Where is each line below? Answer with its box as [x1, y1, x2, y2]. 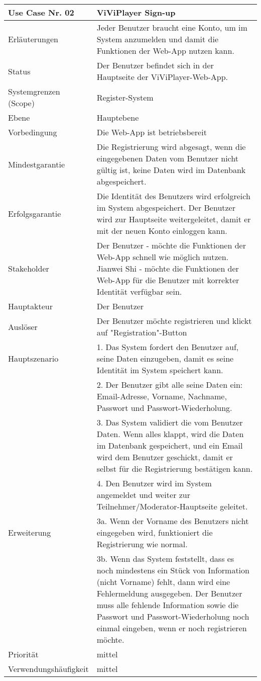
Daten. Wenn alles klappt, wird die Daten [96, 428, 244, 440]
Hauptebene [96, 112, 139, 123]
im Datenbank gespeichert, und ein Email [96, 440, 243, 451]
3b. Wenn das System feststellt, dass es [96, 553, 234, 564]
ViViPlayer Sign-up [96, 7, 176, 18]
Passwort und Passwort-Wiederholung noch [96, 611, 249, 622]
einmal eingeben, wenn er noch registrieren [96, 622, 247, 634]
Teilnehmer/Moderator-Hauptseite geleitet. [96, 500, 248, 512]
